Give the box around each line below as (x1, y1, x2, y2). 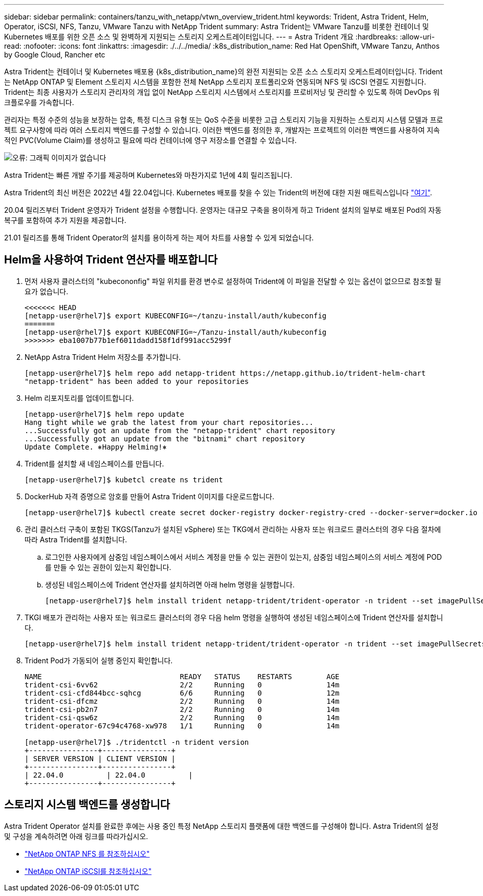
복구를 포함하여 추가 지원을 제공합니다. (4, 216, 126, 225)
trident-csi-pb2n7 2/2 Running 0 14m (25, 705, 340, 714)
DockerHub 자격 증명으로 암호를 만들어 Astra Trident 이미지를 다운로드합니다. (25, 492, 274, 501)
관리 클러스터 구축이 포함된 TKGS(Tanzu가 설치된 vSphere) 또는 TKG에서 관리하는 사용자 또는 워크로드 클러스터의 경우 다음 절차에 (25, 524, 441, 534)
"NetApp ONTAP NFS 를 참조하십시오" (25, 849, 150, 858)
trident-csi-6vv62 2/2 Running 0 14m (25, 680, 340, 689)
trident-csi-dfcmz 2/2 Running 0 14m (25, 697, 340, 705)
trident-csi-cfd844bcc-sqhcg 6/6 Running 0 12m (25, 688, 340, 697)
